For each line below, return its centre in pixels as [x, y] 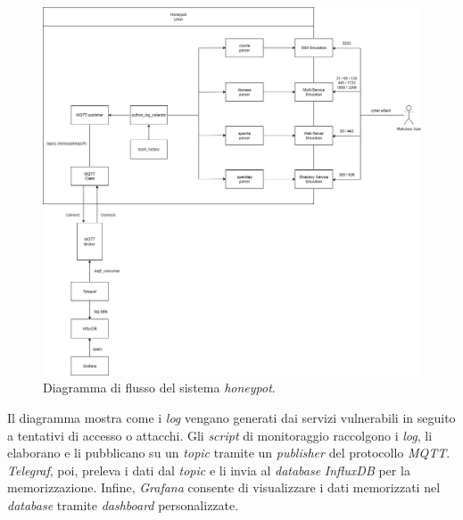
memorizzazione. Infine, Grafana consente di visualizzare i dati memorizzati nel [224, 487]
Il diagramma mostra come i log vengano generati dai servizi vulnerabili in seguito [231, 417]
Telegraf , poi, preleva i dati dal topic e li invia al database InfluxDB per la [209, 470]
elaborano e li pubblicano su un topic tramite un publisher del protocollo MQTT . [229, 453]
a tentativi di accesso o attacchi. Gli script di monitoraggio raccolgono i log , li [220, 435]
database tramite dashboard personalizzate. [123, 504]
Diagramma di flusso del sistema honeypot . [159, 388]
